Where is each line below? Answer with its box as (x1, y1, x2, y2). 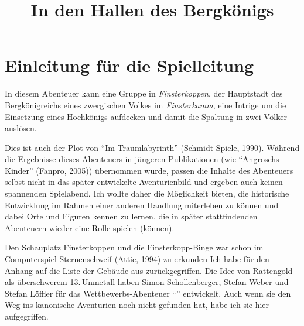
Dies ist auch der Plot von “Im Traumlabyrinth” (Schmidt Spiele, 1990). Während (5, 141, 300, 153)
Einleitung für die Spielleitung (5, 53, 254, 77)
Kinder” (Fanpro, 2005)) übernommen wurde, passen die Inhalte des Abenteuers (5, 164, 293, 176)
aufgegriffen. (5, 310, 49, 322)
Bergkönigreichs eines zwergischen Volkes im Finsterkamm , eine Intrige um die (5, 98, 286, 111)
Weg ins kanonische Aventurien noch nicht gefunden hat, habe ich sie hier (5, 298, 269, 311)
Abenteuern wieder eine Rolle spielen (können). (5, 221, 175, 234)
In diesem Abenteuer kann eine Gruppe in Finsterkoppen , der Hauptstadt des (5, 87, 283, 99)
